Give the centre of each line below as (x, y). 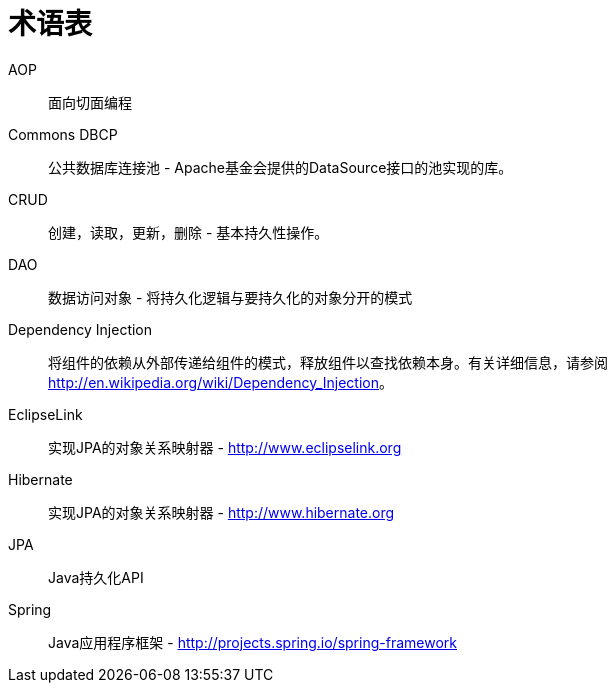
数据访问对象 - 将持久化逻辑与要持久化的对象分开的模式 (230, 297)
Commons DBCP (63, 134)
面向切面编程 (90, 102)
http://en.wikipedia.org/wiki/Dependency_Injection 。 (220, 382)
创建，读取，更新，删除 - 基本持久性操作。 (188, 232)
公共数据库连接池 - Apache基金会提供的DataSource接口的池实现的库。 (280, 167)
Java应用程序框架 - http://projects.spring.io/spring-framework (252, 642)
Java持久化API (96, 577)
